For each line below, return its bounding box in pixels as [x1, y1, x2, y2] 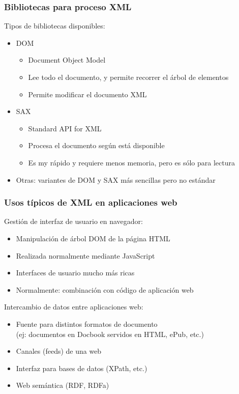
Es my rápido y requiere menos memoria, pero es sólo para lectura [28, 157, 235, 167]
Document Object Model [28, 54, 106, 65]
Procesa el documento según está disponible [28, 140, 165, 151]
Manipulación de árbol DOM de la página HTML [16, 233, 170, 243]
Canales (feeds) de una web [16, 346, 102, 356]
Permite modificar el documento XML [28, 89, 147, 99]
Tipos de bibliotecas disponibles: [4, 20, 105, 31]
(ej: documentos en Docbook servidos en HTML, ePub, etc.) [16, 328, 204, 339]
